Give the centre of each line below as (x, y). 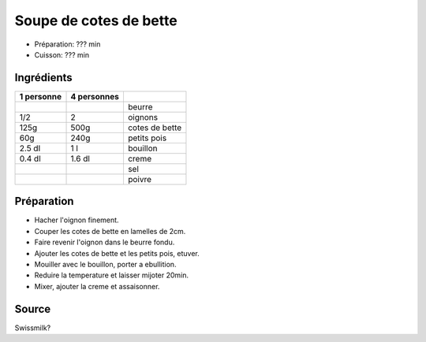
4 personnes (95, 96)
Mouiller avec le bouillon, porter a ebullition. (105, 264)
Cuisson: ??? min (62, 54)
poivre (139, 179)
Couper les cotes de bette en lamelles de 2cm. (110, 231)
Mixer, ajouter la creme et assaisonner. (97, 286)
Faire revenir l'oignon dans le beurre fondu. (105, 242)
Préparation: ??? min (67, 44)
